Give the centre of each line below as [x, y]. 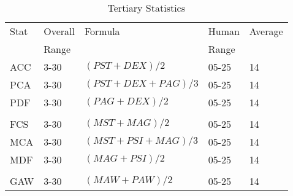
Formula [102, 31]
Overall [59, 31]
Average [266, 31]
